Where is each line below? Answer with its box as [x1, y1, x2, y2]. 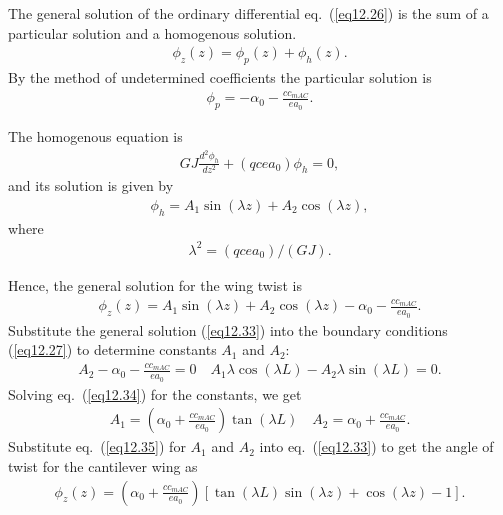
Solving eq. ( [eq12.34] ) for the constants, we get [8, 383, 302, 404]
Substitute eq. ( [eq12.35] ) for [8, 436, 186, 457]
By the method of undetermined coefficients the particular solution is [8, 67, 432, 88]
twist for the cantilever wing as [8, 455, 198, 476]
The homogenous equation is [8, 126, 183, 147]
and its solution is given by [8, 175, 174, 196]
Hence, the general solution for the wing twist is [8, 274, 302, 295]
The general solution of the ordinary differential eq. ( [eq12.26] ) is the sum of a [8, 3, 489, 23]
